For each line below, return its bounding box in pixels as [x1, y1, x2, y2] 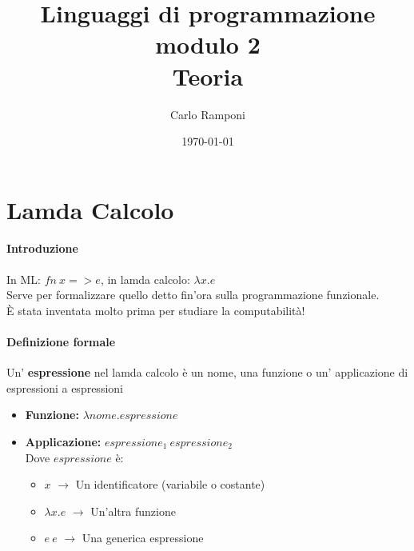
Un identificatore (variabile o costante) [75, 476, 265, 493]
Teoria [172, 59, 244, 92]
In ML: [6, 270, 41, 287]
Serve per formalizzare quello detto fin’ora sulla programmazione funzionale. [6, 286, 380, 303]
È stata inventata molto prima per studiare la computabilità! [6, 301, 305, 318]
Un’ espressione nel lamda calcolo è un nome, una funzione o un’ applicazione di [6, 364, 408, 381]
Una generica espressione [82, 529, 204, 546]
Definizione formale [6, 333, 116, 350]
